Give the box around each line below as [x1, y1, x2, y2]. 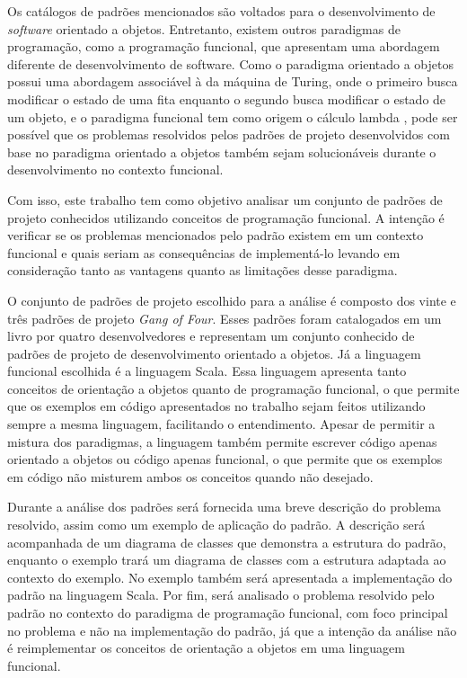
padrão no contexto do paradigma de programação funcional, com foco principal [7, 603, 448, 621]
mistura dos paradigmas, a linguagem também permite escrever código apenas [7, 432, 437, 451]
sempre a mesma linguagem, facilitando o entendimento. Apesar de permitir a [7, 415, 436, 433]
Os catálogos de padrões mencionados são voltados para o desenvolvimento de [7, 2, 436, 20]
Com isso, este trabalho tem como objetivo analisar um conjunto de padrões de [7, 190, 443, 209]
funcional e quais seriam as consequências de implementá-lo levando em [7, 243, 401, 262]
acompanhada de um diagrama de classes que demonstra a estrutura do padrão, [7, 532, 446, 551]
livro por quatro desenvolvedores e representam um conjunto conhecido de [7, 326, 415, 345]
